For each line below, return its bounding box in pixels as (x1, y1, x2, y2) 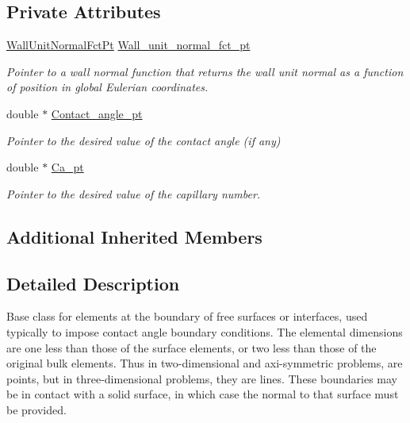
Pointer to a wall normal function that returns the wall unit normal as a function (6, 63, 404, 79)
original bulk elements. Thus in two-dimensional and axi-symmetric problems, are (6, 355, 403, 371)
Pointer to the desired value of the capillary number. (6, 185, 261, 202)
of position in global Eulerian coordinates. (6, 79, 209, 95)
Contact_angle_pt (51, 105, 143, 121)
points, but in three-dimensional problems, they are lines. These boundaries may (6, 370, 397, 386)
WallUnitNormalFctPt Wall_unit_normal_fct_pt (6, 37, 251, 53)
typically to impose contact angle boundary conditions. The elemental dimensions (6, 323, 403, 340)
